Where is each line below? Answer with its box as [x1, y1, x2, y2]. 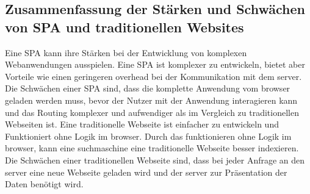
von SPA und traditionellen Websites [5, 17, 244, 36]
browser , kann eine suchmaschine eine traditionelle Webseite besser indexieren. [5, 142, 299, 154]
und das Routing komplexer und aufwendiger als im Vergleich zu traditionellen [5, 106, 299, 118]
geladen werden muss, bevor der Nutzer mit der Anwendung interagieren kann [5, 93, 298, 106]
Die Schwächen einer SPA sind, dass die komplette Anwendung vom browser [5, 82, 290, 95]
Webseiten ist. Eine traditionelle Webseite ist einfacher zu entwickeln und [5, 118, 279, 131]
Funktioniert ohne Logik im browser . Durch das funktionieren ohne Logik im [5, 129, 292, 142]
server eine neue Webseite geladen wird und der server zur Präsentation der [5, 165, 287, 178]
